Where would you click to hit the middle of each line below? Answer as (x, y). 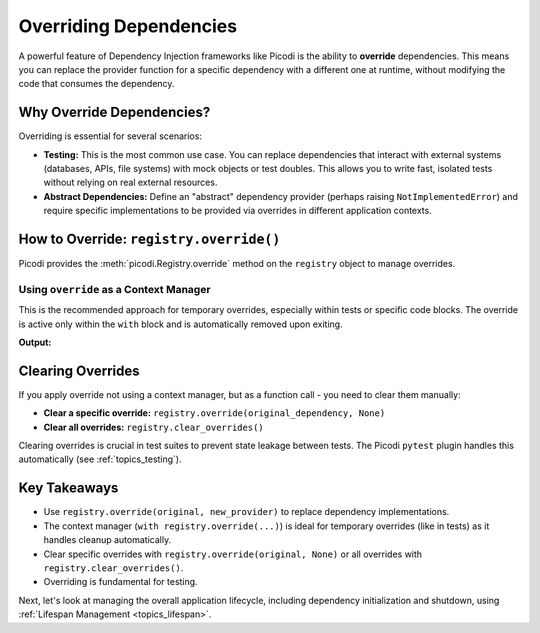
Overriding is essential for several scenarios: (110, 136)
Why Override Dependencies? (114, 112)
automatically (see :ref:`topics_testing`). (100, 459)
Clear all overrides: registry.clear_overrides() (153, 427)
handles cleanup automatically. (107, 540)
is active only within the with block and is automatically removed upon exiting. (181, 324)
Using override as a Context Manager (114, 289)
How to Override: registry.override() (149, 239)
